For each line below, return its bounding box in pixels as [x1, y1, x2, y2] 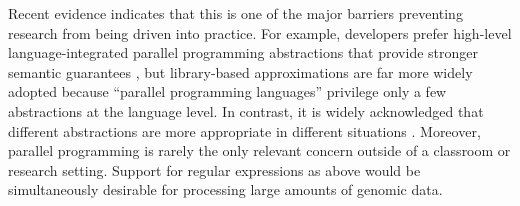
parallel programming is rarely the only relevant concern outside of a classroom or [8, 140, 511, 161]
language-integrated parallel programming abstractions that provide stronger [8, 42, 478, 63]
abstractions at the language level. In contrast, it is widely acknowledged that [8, 100, 484, 121]
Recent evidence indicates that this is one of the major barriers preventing [8, 3, 463, 23]
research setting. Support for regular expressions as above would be [8, 159, 421, 180]
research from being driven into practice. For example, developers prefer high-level [8, 22, 512, 43]
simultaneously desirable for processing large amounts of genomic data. [8, 179, 443, 200]
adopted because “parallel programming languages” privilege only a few [8, 81, 447, 102]
